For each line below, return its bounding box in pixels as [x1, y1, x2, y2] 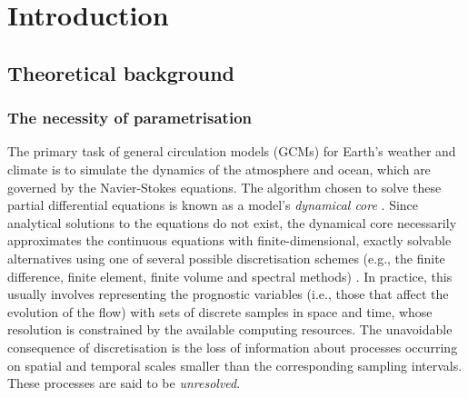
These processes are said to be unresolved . [7, 373, 241, 393]
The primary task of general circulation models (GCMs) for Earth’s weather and [7, 142, 456, 161]
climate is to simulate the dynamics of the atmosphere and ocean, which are [7, 159, 431, 178]
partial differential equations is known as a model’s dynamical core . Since [7, 195, 419, 214]
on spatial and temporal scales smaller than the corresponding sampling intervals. [7, 355, 463, 374]
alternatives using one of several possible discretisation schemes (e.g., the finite [7, 248, 445, 267]
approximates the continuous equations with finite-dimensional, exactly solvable [7, 231, 452, 250]
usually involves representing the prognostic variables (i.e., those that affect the [7, 284, 449, 303]
